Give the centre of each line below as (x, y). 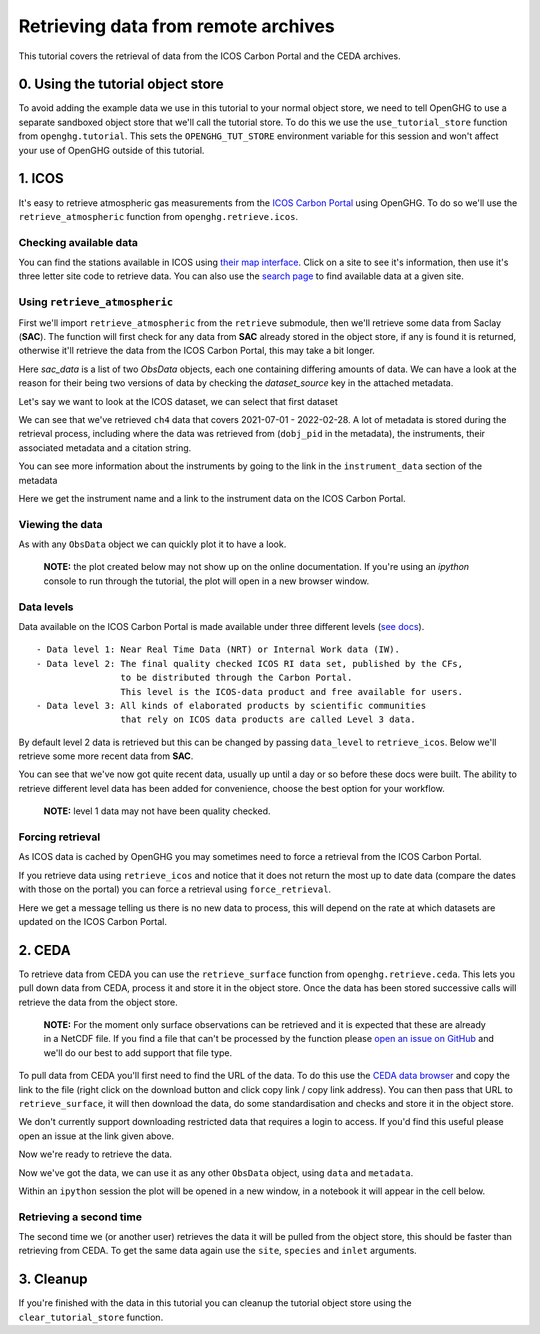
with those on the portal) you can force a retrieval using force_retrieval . (175, 889)
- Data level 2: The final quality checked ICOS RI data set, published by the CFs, (250, 663)
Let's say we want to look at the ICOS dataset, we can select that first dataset (178, 401)
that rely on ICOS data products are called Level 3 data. (268, 719)
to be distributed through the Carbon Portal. (236, 678)
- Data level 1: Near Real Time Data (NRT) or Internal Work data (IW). (218, 649)
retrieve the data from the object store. (98, 1002)
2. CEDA (44, 950)
